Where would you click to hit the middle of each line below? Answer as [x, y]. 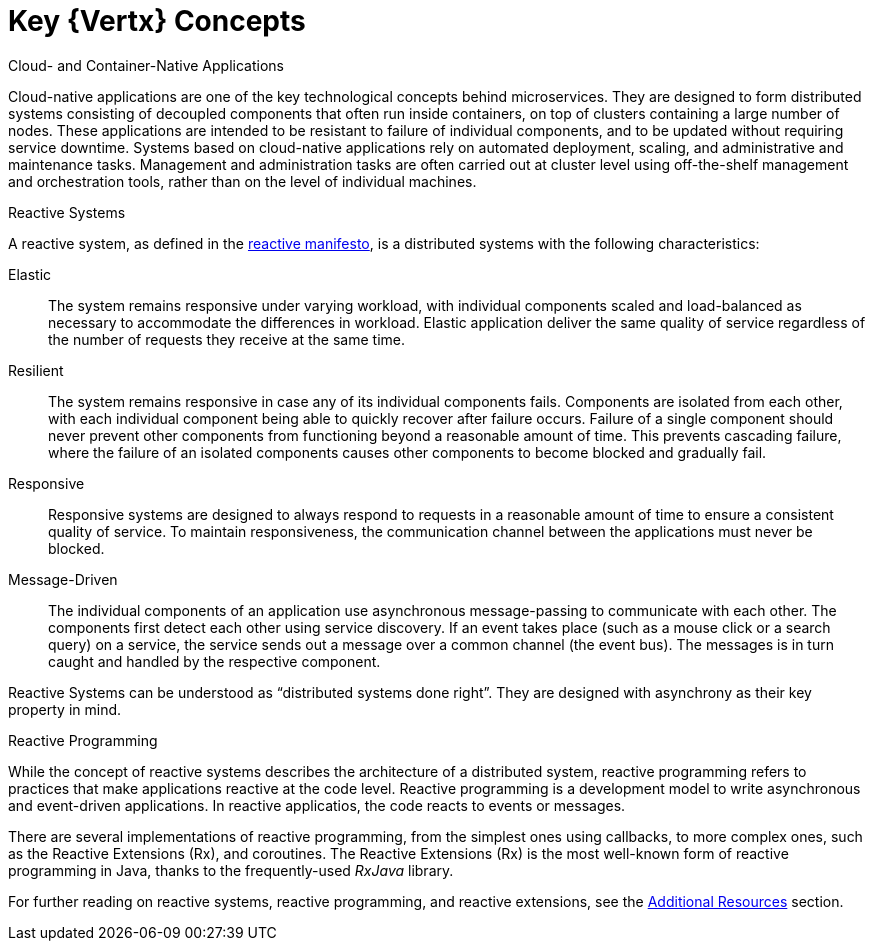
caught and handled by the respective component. [214, 661]
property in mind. [65, 709]
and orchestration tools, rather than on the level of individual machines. [242, 181]
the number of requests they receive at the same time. [226, 339]
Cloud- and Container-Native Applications [146, 65]
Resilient [36, 370]
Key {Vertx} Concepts [157, 21]
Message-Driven [63, 579]
